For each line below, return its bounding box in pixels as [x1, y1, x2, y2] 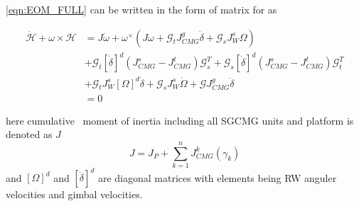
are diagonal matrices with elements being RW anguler [97, 170, 337, 185]
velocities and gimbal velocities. [6, 187, 143, 202]
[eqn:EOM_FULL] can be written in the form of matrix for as [6, 2, 277, 16]
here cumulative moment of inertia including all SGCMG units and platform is [6, 113, 354, 127]
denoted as [6, 127, 53, 142]
